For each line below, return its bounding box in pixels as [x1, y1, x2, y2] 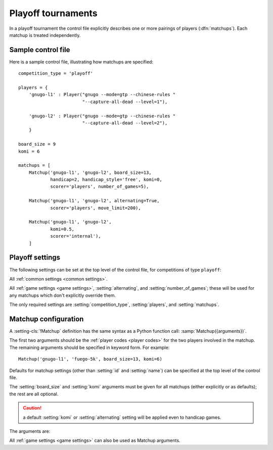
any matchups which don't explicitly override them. [9, 292, 116, 298]
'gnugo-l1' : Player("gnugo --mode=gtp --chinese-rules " [28, 92, 176, 98]
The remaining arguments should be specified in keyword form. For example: [9, 344, 170, 350]
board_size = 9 [18, 142, 56, 147]
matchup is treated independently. [9, 32, 81, 38]
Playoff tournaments [9, 8, 98, 19]
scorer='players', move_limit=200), [50, 205, 141, 211]
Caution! [23, 405, 42, 411]
